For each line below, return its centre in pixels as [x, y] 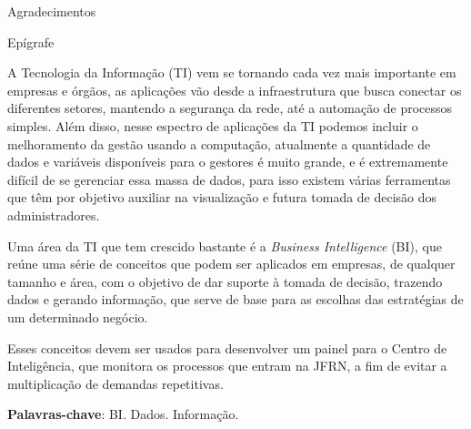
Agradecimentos [52, 11]
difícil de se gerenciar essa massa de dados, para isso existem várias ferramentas [229, 179]
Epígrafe [31, 41]
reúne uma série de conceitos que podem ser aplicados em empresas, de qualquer [231, 264]
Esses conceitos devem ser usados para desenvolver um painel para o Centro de [227, 347]
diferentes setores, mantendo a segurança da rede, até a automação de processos [230, 108]
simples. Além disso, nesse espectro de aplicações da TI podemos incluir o [213, 125]
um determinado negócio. [78, 317]
